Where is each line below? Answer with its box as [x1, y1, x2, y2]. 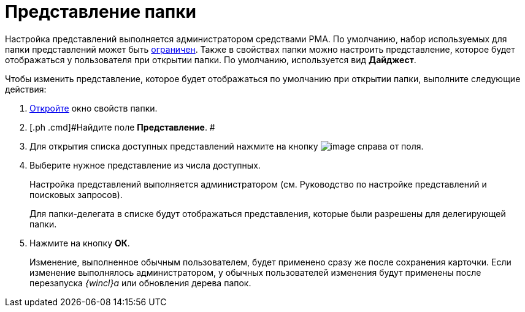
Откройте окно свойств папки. [29, 102, 158, 113]
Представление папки [5, 1, 197, 22]
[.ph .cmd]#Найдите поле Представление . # [29, 121, 215, 132]
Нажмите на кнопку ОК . [29, 237, 130, 248]
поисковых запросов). [29, 189, 123, 200]
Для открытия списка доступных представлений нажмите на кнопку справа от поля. [29, 140, 424, 151]
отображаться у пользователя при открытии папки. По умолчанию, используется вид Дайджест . [5, 54, 416, 65]
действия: [5, 83, 47, 94]
